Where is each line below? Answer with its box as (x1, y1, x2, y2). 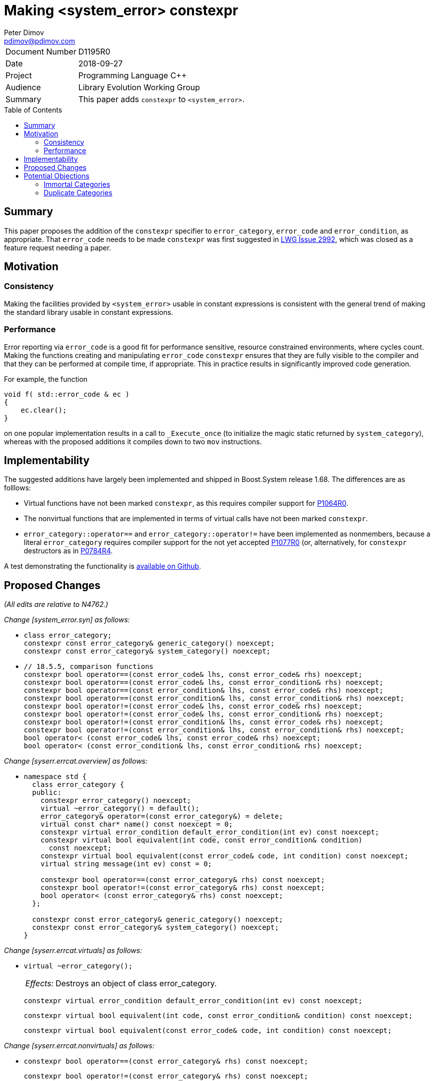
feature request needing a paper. (4, 243, 111, 252)
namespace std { (24, 773, 87, 781)
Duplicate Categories (44, 188, 113, 197)
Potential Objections (24, 171, 90, 180)
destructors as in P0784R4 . (24, 546, 113, 555)
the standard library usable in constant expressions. (4, 307, 173, 316)
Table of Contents (4, 105, 62, 114)
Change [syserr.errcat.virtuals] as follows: (4, 946, 142, 955)
